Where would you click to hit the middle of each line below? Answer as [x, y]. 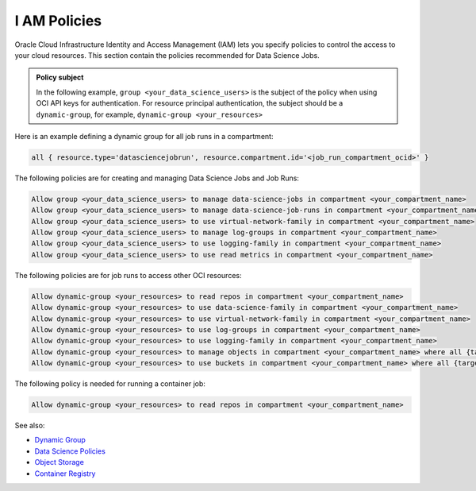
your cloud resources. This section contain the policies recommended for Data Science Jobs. [167, 55]
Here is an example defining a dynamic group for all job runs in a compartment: [144, 136]
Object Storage [59, 462]
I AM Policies [58, 21]
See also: [30, 426]
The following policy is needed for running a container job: [110, 384]
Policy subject [60, 77]
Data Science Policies [70, 451]
